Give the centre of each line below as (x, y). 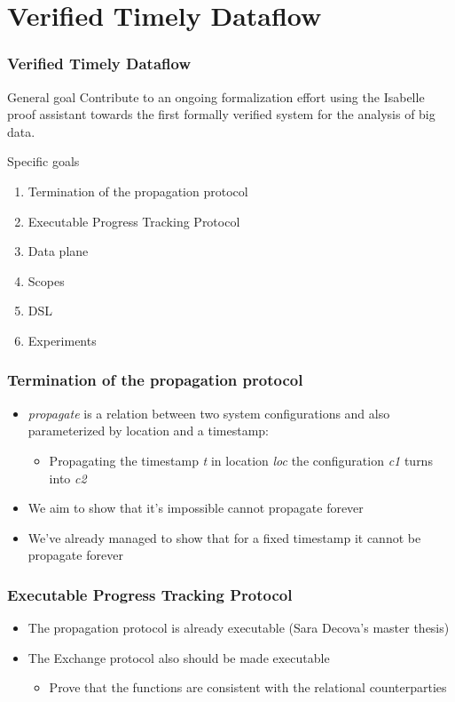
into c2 (68, 478)
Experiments (62, 340)
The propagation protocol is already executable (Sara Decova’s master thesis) (239, 628)
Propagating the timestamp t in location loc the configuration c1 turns (241, 460)
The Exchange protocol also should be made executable (179, 657)
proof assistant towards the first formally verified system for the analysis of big (221, 114)
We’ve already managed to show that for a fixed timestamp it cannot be (224, 537)
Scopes (46, 280)
